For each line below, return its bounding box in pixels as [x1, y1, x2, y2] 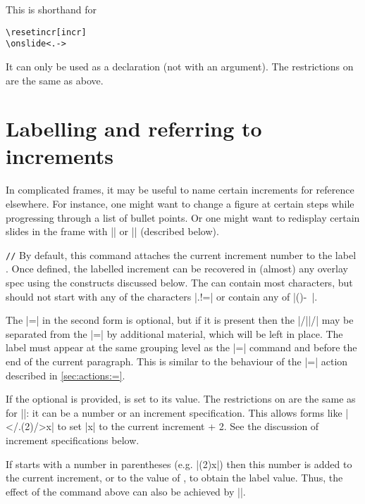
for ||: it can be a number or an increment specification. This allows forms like [6, 405, 342, 420]
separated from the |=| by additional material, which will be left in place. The [6, 326, 343, 341]
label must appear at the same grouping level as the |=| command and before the [6, 340, 357, 355]
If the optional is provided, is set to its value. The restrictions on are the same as [6, 391, 356, 406]
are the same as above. [6, 73, 104, 87]
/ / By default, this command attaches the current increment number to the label [6, 247, 357, 262]
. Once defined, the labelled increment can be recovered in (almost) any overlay [6, 261, 348, 276]
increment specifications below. [6, 432, 140, 447]
